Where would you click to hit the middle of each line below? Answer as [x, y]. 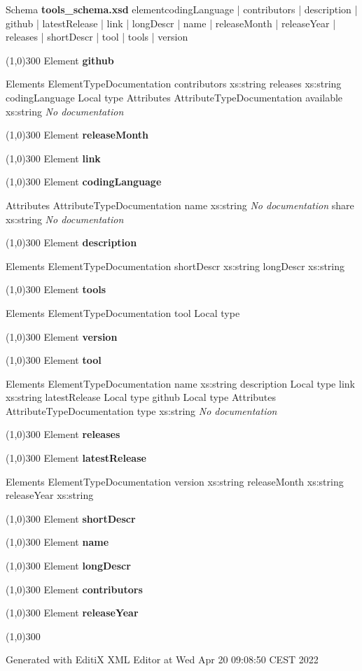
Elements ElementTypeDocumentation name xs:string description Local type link [180, 383]
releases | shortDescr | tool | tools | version [97, 37]
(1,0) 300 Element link [53, 158]
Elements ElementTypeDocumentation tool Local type [123, 312]
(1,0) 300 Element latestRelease [76, 458]
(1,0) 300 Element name [57, 542]
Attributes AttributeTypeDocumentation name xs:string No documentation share [180, 205]
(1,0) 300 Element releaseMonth [77, 135]
